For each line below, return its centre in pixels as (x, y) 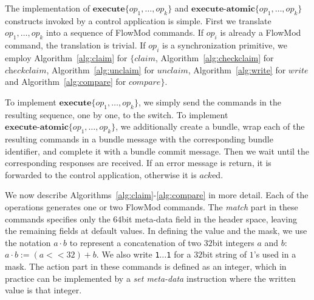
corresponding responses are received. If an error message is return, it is (138, 163)
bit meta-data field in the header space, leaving (209, 218)
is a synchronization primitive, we (224, 45)
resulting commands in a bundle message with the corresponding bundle (139, 138)
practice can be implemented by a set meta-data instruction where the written (150, 278)
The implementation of (47, 8)
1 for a (179, 254)
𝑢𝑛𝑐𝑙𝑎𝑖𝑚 (172, 71)
